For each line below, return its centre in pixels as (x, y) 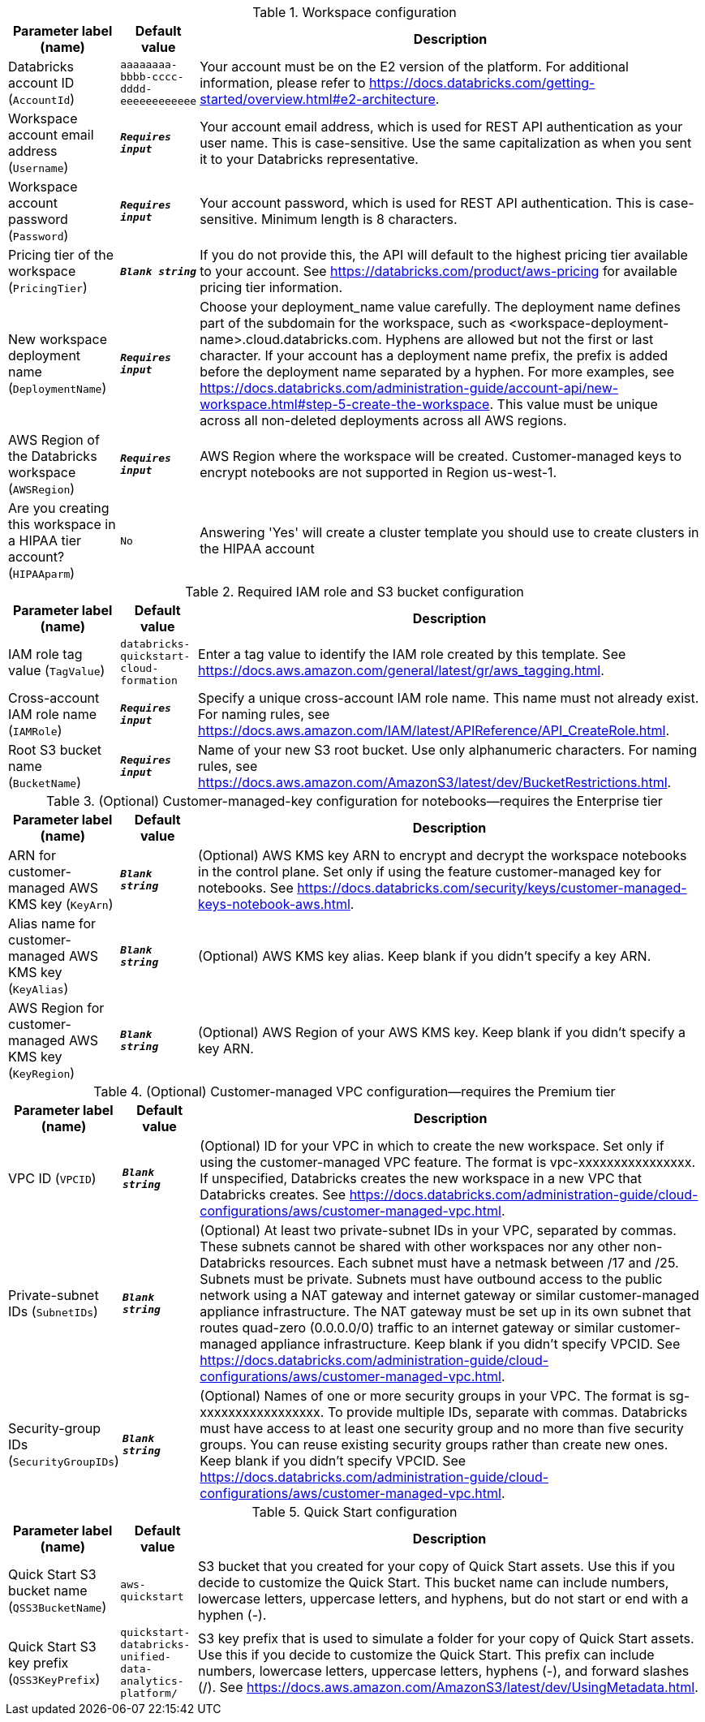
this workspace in (62, 524)
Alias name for (52, 923)
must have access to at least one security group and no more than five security (442, 1428)
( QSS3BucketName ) (58, 1607)
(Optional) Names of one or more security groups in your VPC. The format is (433, 1396)
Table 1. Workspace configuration (355, 12)
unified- (146, 1657)
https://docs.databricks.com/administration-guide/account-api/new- (409, 388)
